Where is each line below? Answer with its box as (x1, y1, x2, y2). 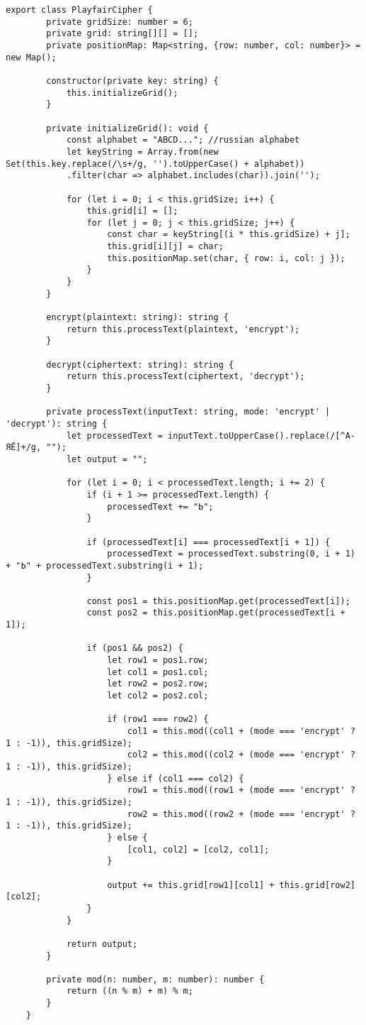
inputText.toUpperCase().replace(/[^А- (168, 430, 355, 441)
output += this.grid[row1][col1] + (107, 879, 275, 890)
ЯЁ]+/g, (6, 442, 42, 453)
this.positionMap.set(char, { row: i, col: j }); (107, 253, 345, 263)
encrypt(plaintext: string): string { (46, 312, 229, 323)
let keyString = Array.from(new (66, 146, 219, 157)
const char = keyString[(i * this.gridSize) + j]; (107, 229, 350, 240)
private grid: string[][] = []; (46, 28, 199, 39)
